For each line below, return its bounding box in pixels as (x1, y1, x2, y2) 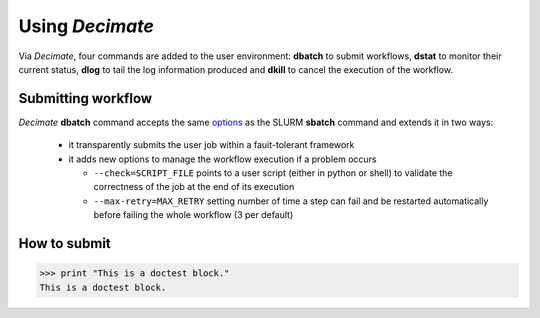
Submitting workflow (18, 90, 153, 107)
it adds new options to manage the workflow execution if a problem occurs (68, 153, 377, 165)
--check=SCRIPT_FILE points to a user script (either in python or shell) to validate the (93, 167, 454, 179)
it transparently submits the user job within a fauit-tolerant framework (68, 139, 355, 151)
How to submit (18, 235, 112, 252)
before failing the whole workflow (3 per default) (93, 209, 294, 221)
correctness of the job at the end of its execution (93, 181, 295, 193)
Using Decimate (18, 15, 155, 37)
